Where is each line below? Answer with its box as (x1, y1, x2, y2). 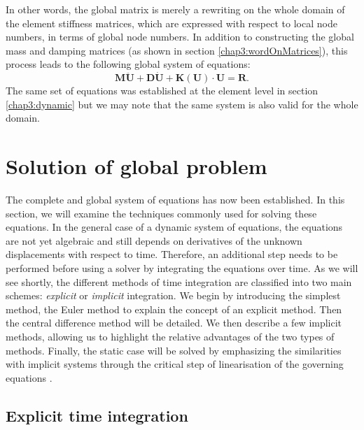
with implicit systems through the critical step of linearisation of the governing (6, 357, 344, 371)
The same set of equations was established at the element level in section (6, 83, 318, 98)
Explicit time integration (6, 404, 188, 426)
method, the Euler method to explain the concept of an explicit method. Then (6, 301, 342, 316)
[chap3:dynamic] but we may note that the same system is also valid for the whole (6, 96, 358, 111)
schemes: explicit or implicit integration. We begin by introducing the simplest (6, 288, 341, 303)
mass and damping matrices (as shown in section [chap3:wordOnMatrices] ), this (6, 43, 348, 57)
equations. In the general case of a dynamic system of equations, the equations (6, 220, 343, 234)
